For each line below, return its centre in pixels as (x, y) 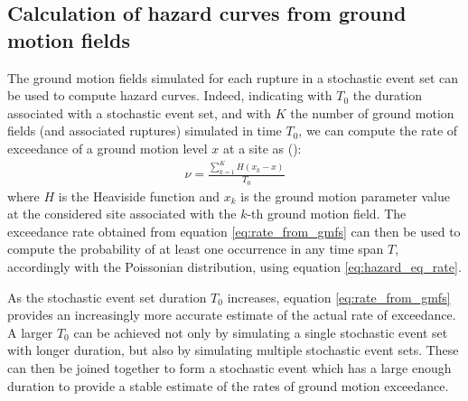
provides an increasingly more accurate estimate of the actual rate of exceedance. (232, 315)
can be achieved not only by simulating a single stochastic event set (261, 332)
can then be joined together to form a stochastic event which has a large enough (229, 368)
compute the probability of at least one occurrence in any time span (196, 249)
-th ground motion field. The (327, 214)
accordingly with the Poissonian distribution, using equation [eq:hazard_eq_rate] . (234, 267)
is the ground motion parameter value (345, 196)
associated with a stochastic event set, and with (140, 112)
